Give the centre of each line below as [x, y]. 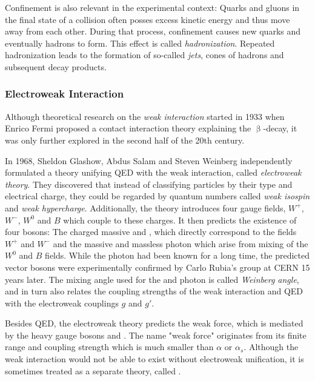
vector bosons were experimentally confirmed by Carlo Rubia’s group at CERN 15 [157, 267]
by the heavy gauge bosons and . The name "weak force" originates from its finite [156, 335]
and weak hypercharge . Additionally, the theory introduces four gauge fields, [145, 207]
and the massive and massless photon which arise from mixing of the [181, 243]
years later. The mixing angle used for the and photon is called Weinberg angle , [152, 279]
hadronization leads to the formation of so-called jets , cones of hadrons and [144, 55]
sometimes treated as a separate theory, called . [93, 370]
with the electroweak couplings [62, 303]
